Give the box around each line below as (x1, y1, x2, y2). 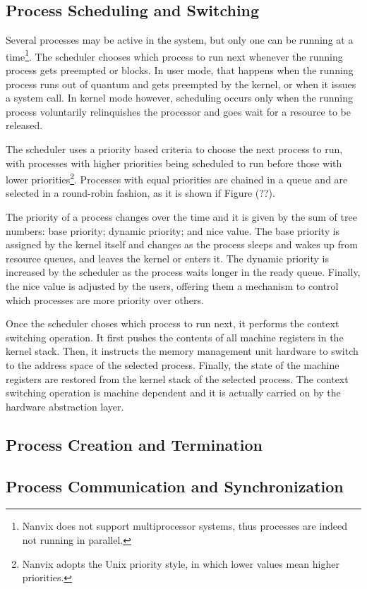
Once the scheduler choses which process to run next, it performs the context (6, 316, 339, 331)
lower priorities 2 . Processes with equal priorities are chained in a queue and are (6, 170, 348, 186)
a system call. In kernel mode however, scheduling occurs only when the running (6, 90, 353, 105)
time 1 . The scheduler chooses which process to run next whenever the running (6, 47, 343, 63)
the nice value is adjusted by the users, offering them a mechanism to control (6, 279, 339, 293)
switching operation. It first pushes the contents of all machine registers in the (6, 329, 344, 344)
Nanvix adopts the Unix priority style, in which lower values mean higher (22, 556, 339, 571)
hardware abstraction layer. (6, 399, 124, 413)
